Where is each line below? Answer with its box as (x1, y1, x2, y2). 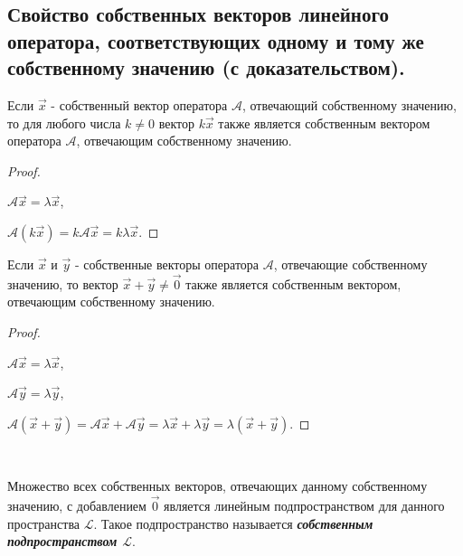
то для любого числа (7, 113, 121, 132)
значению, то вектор (7, 274, 118, 293)
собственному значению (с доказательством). (7, 53, 405, 81)
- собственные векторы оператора (74, 254, 260, 273)
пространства (7, 514, 80, 532)
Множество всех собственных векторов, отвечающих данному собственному (7, 476, 428, 495)
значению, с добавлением (7, 496, 146, 515)
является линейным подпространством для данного (164, 496, 445, 515)
